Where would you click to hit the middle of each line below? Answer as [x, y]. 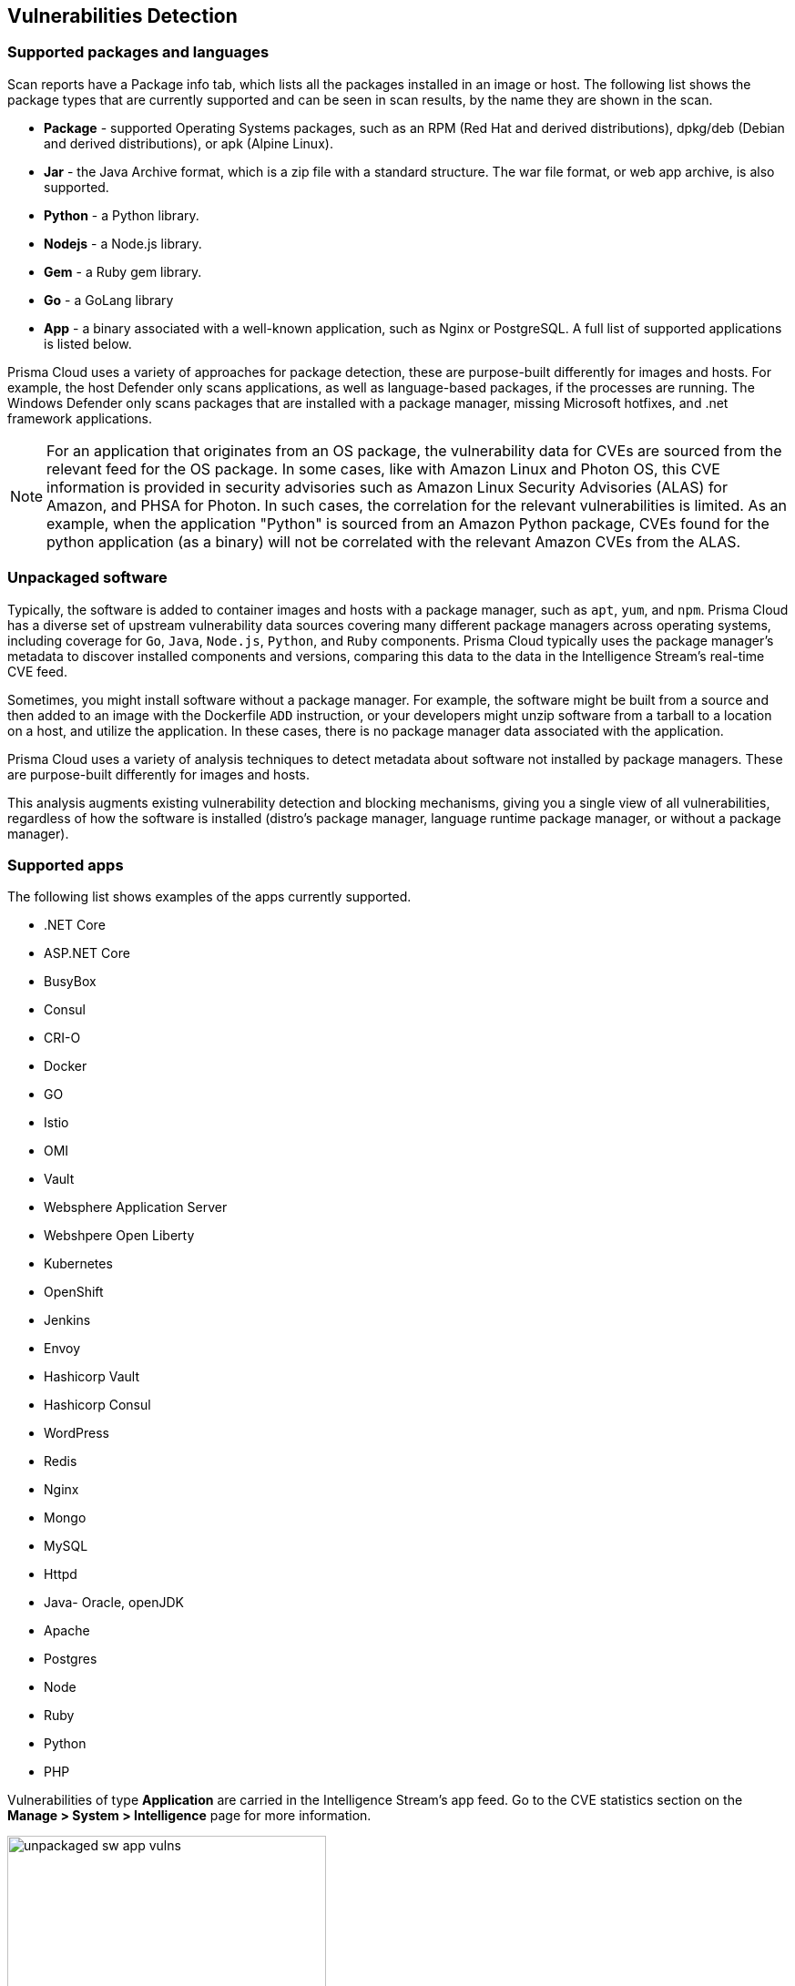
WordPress [77, 1433]
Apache [67, 1631]
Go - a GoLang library [109, 300]
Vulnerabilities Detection [122, 16]
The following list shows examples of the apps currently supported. [209, 897]
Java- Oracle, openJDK [114, 1603]
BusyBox [70, 982]
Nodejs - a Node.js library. [123, 243]
